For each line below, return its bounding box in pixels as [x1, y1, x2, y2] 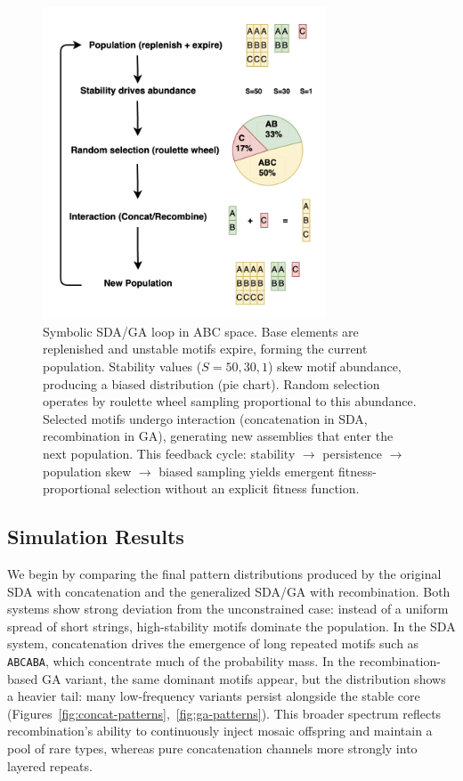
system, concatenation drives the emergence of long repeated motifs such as [7, 634, 419, 653]
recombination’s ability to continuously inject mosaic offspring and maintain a [7, 721, 433, 740]
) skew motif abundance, [267, 357, 402, 376]
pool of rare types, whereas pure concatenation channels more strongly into [7, 739, 418, 757]
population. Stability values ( [43, 357, 202, 376]
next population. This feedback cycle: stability [43, 444, 296, 463]
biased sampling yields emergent [158, 461, 335, 480]
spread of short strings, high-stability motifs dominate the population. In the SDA [7, 616, 456, 635]
